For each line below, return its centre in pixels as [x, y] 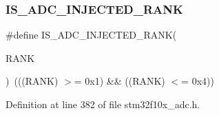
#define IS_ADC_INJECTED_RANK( [91, 35]
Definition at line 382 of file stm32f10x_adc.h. [103, 104]
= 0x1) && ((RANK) [119, 81]
